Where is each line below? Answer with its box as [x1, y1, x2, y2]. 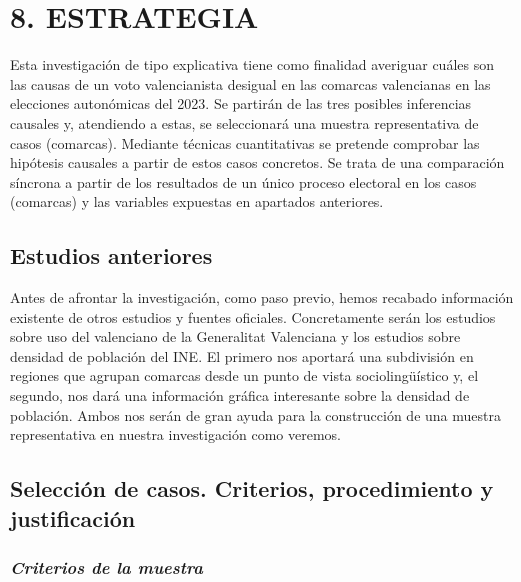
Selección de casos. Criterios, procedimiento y [10, 473, 494, 504]
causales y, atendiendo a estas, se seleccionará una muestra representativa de [10, 112, 479, 133]
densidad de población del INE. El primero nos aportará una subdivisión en [10, 345, 474, 366]
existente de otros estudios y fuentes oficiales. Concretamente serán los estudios [10, 306, 496, 327]
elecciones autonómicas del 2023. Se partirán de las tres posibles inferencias [10, 93, 472, 114]
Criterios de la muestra [10, 554, 203, 579]
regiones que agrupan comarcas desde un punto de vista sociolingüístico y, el [10, 365, 479, 386]
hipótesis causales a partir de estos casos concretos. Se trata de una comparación [10, 152, 505, 173]
